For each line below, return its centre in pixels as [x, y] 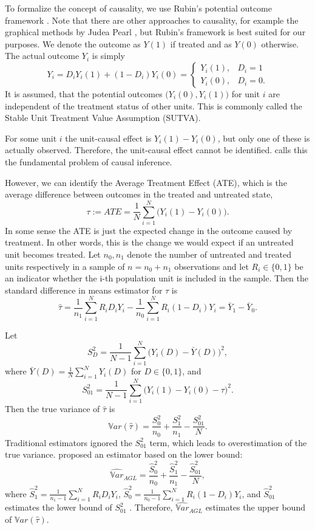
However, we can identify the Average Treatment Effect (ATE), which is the [146, 182]
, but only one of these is [264, 138]
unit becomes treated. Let [53, 254]
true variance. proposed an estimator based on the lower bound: [124, 454]
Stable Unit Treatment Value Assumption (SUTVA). [103, 118]
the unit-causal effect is [108, 138]
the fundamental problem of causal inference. [89, 161]
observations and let [212, 266]
